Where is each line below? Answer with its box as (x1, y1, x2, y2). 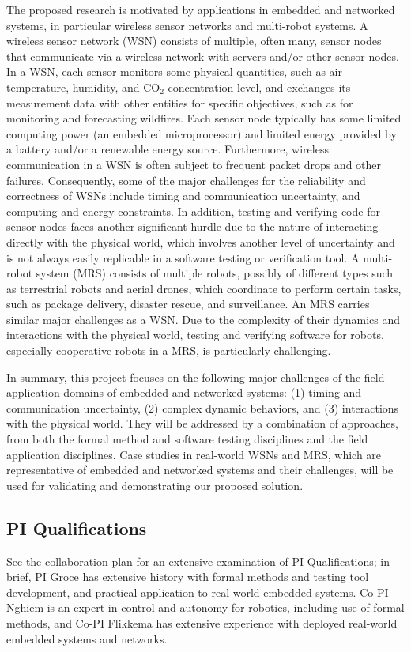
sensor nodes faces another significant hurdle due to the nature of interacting (6, 218, 379, 235)
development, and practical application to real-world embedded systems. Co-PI (6, 583, 389, 600)
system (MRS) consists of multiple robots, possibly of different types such (36, 265, 394, 281)
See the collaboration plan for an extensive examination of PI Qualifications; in (6, 552, 390, 569)
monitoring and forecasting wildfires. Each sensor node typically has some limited (6, 110, 402, 126)
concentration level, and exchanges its (168, 78, 351, 95)
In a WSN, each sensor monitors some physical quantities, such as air (6, 63, 342, 80)
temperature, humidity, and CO (6, 78, 160, 95)
